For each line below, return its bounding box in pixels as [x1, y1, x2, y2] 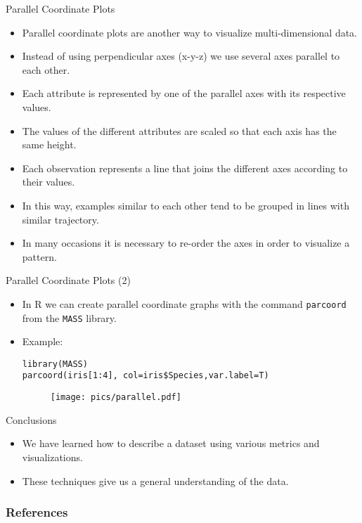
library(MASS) [22, 359, 88, 369]
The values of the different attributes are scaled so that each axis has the [22, 123, 337, 138]
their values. [22, 174, 75, 189]
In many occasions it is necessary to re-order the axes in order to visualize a [22, 235, 350, 250]
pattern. [22, 249, 57, 264]
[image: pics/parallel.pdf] [50, 392, 181, 403]
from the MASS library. [22, 310, 117, 325]
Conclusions [6, 412, 57, 427]
